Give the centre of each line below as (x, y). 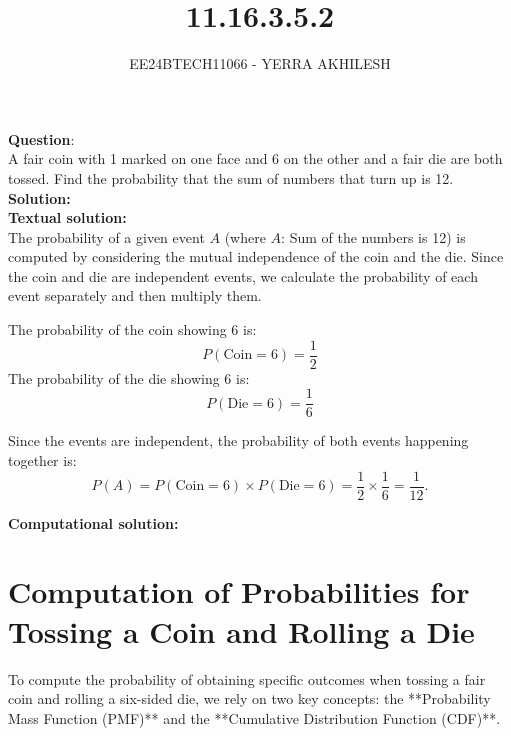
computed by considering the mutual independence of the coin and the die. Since (256, 256)
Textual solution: (67, 217)
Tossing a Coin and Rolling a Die (241, 630)
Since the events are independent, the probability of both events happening (238, 440)
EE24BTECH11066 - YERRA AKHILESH (260, 63)
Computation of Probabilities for (239, 591)
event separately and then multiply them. (135, 295)
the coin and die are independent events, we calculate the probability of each (243, 275)
